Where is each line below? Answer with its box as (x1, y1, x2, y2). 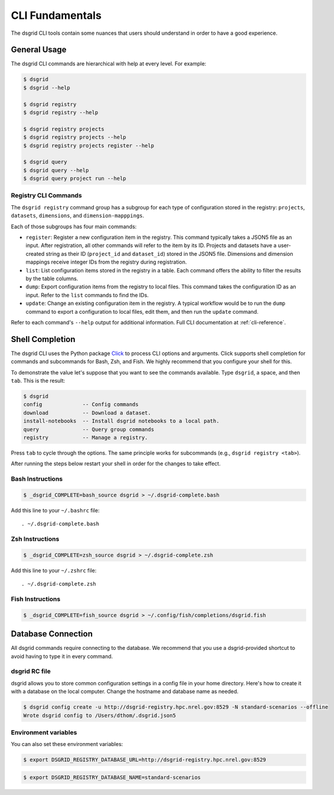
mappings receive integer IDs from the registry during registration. (25, 258, 187, 265)
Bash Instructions (11, 475, 63, 483)
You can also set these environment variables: (11, 741, 123, 748)
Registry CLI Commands (11, 192, 82, 200)
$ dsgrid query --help (23, 167, 89, 173)
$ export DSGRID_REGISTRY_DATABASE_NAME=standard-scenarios (23, 774, 201, 781)
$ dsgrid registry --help (23, 109, 99, 116)
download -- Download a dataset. (23, 409, 152, 416)
